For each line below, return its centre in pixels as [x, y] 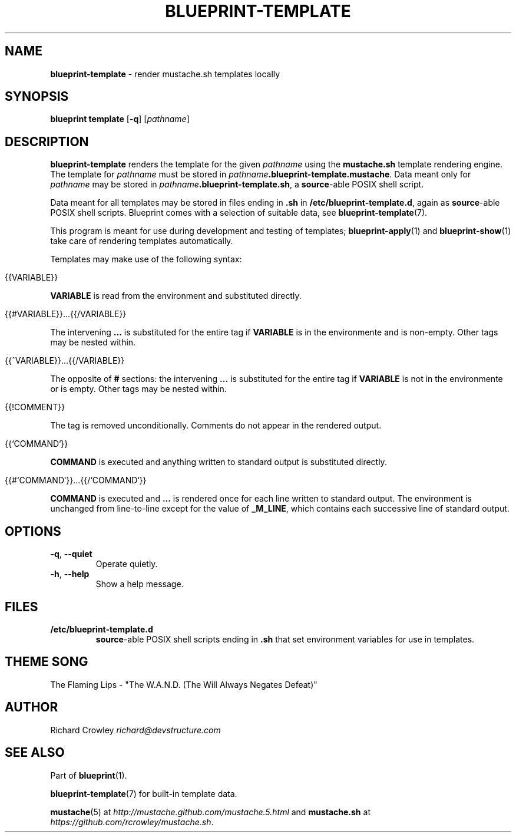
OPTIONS [33, 531]
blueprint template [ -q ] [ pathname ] [120, 119]
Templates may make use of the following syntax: [146, 259]
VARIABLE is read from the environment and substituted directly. [176, 296]
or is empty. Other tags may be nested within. [138, 389]
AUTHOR [32, 707]
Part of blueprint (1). [89, 775]
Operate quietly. [127, 564]
